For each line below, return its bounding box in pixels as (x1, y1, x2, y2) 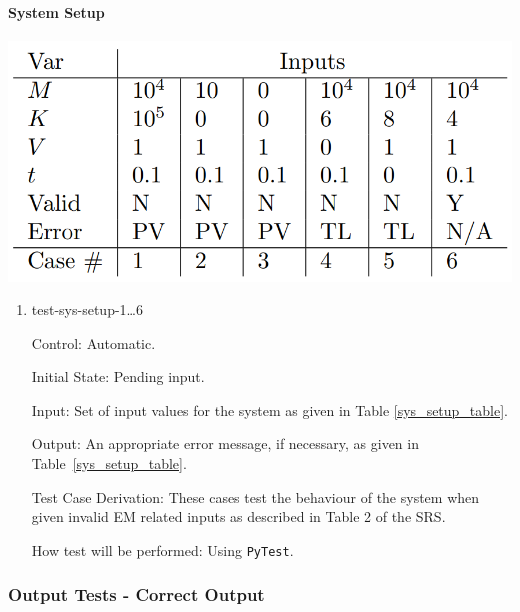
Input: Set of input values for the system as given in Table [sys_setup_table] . (31, 399, 509, 420)
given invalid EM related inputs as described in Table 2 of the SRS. (31, 506, 446, 527)
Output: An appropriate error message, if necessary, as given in (31, 433, 419, 454)
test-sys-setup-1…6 (31, 299, 143, 320)
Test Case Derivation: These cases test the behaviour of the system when (31, 486, 480, 507)
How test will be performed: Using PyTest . (31, 539, 294, 560)
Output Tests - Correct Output (8, 582, 265, 607)
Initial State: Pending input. (31, 366, 205, 387)
